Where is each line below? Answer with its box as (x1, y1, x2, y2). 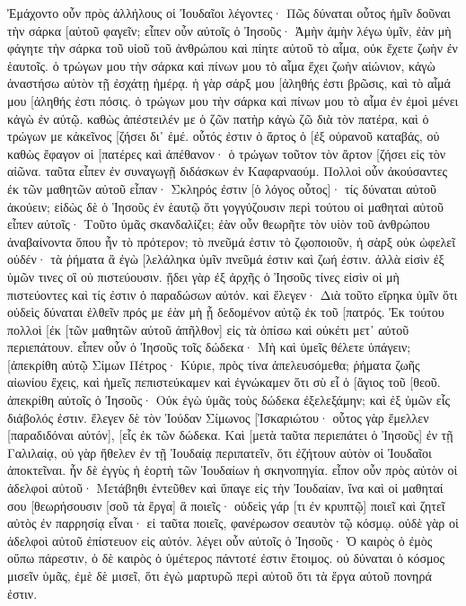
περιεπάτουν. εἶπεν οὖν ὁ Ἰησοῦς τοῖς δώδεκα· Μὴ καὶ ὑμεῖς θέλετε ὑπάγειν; (7, 338, 411, 356)
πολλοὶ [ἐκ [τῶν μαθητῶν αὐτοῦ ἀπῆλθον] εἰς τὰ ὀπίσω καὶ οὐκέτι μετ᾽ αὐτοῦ (7, 320, 409, 338)
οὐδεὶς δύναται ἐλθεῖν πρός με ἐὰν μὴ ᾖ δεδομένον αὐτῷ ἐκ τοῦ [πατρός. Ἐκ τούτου (7, 303, 444, 321)
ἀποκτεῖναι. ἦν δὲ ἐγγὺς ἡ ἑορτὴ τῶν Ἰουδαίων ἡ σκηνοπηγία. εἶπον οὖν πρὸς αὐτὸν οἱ (7, 461, 458, 479)
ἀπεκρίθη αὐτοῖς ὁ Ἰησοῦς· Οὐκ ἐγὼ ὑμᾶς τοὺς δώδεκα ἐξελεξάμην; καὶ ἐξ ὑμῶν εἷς (7, 391, 450, 409)
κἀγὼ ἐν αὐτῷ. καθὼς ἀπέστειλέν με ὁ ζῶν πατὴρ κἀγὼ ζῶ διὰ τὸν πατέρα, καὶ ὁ (7, 109, 429, 127)
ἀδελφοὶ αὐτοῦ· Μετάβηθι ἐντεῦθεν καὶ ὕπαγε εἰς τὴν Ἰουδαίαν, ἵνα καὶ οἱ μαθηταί (7, 479, 444, 497)
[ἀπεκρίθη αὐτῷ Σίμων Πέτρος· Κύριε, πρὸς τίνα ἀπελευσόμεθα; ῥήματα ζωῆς (7, 355, 420, 373)
